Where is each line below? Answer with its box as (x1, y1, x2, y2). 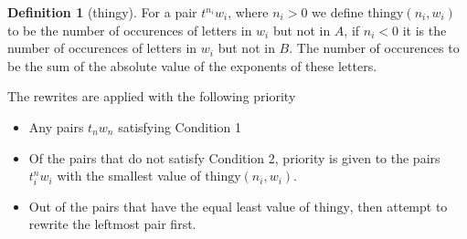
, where (228, 3, 269, 21)
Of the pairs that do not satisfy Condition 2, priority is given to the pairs (28, 148, 440, 167)
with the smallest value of (57, 166, 201, 185)
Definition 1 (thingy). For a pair (7, 3, 197, 21)
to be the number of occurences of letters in (7, 20, 252, 39)
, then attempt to (349, 196, 448, 215)
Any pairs (28, 117, 84, 136)
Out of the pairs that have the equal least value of (28, 196, 310, 215)
